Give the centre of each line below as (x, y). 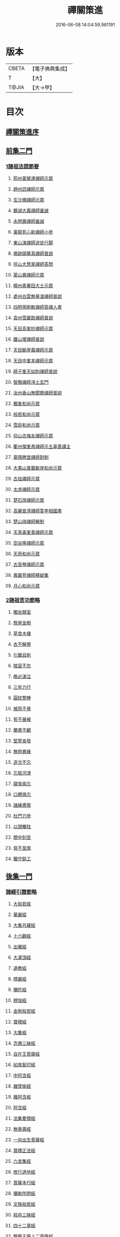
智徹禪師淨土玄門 (31, 382)
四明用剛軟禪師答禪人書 (37, 307)
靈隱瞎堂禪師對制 (31, 457)
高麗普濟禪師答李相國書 (37, 511)
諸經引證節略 (21, 892)
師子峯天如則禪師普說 (35, 371)
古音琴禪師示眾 (28, 564)
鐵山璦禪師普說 (28, 339)
